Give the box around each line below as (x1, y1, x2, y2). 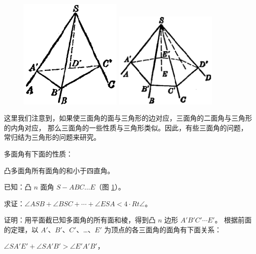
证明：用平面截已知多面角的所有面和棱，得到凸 (4, 215, 156, 225)
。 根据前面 (215, 215, 252, 225)
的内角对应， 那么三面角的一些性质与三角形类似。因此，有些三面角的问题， (4, 122, 248, 132)
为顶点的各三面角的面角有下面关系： (104, 224, 222, 234)
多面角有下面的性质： (4, 148, 73, 159)
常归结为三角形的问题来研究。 (4, 132, 100, 142)
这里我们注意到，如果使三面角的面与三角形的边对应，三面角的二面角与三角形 (4, 113, 252, 123)
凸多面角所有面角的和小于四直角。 (4, 165, 114, 175)
